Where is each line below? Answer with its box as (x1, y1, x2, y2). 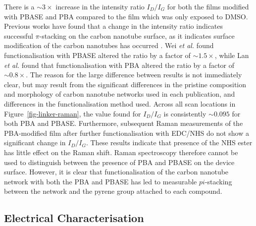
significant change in (4, 137, 66, 148)
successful (4, 30, 33, 41)
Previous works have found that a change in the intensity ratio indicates (4, 21, 223, 31)
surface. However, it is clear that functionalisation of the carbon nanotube (4, 167, 229, 177)
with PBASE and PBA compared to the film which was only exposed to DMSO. (4, 11, 248, 21)
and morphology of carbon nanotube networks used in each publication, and (4, 89, 235, 99)
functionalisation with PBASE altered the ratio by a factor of (4, 50, 191, 60)
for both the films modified (167, 1, 249, 11)
